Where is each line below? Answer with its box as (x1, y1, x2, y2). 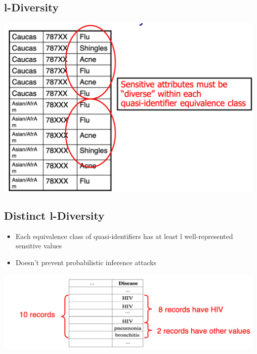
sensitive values (15, 240, 62, 251)
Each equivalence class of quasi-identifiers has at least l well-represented (15, 231, 233, 241)
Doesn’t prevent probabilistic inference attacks (15, 257, 157, 267)
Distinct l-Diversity (4, 207, 105, 223)
